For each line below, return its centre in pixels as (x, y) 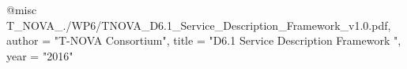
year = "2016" (40, 55)
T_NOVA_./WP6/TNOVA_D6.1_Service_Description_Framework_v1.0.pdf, (199, 25)
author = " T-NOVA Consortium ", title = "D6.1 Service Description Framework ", (204, 40)
